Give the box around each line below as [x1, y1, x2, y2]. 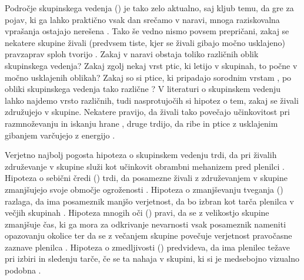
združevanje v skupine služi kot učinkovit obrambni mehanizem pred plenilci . [5, 160, 285, 172]
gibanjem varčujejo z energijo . [5, 129, 115, 141]
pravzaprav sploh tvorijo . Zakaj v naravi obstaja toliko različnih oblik [5, 48, 259, 60]
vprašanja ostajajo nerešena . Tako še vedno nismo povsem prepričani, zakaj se [5, 25, 289, 37]
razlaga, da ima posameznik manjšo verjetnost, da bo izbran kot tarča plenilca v [5, 195, 294, 207]
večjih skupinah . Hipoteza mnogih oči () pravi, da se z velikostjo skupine [5, 206, 269, 219]
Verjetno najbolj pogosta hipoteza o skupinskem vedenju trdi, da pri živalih [5, 149, 277, 161]
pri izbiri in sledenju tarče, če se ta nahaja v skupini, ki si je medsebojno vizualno [5, 252, 300, 265]
